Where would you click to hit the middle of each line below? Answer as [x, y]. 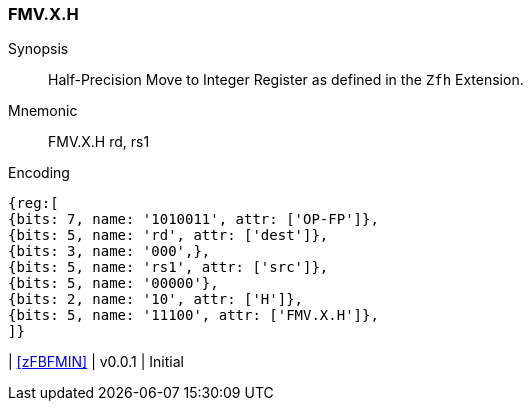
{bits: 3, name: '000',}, [109, 251]
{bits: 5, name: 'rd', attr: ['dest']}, [168, 235]
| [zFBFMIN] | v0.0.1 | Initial [96, 362]
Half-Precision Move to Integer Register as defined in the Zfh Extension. [286, 80]
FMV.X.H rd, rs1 [99, 142]
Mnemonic [43, 111]
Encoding [39, 173]
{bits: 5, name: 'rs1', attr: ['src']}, [168, 267]
